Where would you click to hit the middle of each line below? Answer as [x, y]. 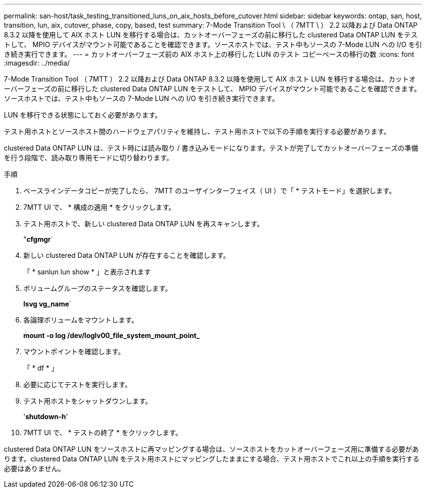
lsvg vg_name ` [47, 304]
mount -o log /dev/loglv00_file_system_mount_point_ [112, 335]
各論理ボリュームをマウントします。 [81, 320]
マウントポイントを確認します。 [74, 351]
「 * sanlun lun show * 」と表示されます [87, 272]
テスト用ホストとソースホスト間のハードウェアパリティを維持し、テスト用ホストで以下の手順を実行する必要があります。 [197, 131]
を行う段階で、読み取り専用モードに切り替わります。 [89, 158]
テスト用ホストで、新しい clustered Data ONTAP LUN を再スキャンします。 [144, 224]
